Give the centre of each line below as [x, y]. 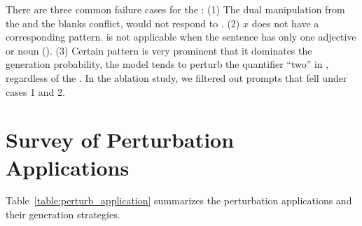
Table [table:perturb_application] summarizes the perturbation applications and [179, 200]
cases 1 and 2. [35, 91]
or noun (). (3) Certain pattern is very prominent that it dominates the [159, 50]
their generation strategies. [63, 214]
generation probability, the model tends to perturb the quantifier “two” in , [167, 64]
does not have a [285, 23]
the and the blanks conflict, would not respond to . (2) [123, 23]
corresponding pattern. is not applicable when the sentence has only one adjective [181, 37]
